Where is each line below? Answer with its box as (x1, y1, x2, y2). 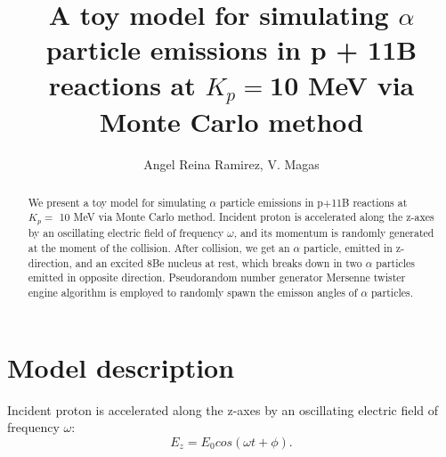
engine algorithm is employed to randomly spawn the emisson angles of (28, 285, 358, 300)
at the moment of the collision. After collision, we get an (28, 241, 290, 256)
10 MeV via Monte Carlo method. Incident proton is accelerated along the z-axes (59, 209, 434, 224)
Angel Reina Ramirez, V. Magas (143, 155, 320, 174)
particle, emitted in (304, 241, 393, 256)
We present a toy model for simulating (28, 194, 207, 209)
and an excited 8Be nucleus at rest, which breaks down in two (75, 255, 362, 270)
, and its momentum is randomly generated (233, 225, 434, 241)
